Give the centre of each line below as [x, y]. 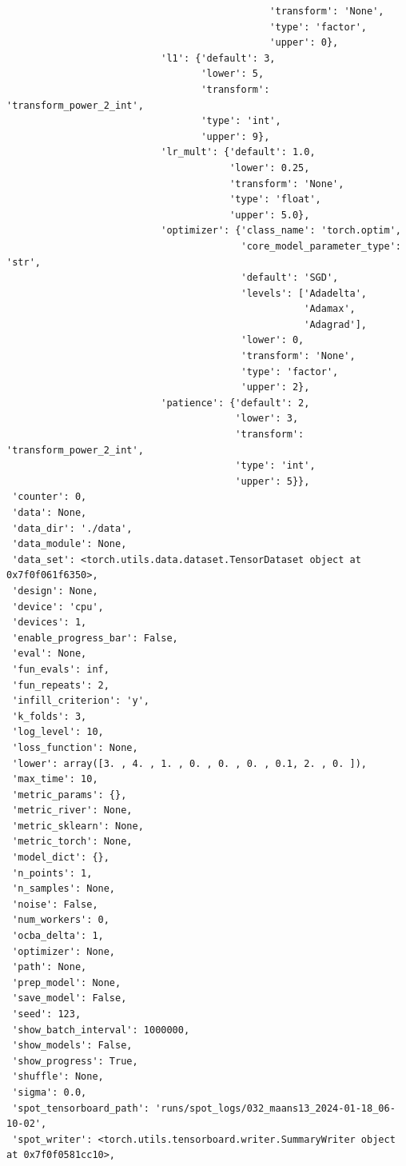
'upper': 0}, [304, 43]
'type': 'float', [275, 200]
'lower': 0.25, [270, 168]
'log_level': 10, [58, 732]
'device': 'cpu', [58, 607]
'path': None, [50, 967]
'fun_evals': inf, [61, 669]
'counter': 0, [50, 497]
